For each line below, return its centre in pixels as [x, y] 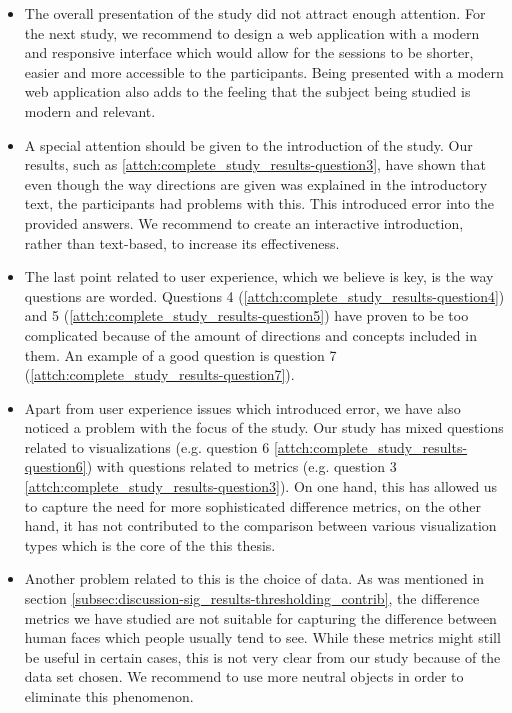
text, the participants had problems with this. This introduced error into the [259, 203]
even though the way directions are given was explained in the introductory [256, 183]
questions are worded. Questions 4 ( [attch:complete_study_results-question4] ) [264, 295]
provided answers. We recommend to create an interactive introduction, [244, 222]
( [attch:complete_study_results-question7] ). [159, 374]
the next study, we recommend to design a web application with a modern [252, 32]
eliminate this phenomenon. [109, 696]
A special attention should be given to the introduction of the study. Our [248, 144]
